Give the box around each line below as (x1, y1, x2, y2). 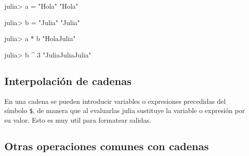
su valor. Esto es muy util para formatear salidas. (4, 114, 151, 125)
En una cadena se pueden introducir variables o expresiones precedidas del (4, 96, 226, 106)
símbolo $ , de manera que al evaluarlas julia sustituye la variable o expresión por (4, 105, 245, 115)
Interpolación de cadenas (4, 73, 132, 88)
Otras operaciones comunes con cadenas (4, 138, 209, 153)
